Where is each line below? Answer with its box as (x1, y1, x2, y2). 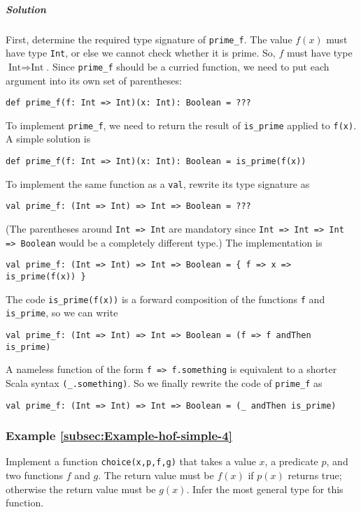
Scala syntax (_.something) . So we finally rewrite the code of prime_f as (6, 375, 323, 390)
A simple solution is (6, 131, 91, 146)
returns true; (288, 468, 342, 483)
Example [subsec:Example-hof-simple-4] (6, 427, 232, 444)
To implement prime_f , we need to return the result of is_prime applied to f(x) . (6, 117, 357, 132)
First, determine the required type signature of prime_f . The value (6, 31, 292, 46)
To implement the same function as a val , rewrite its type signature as (6, 176, 310, 191)
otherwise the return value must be (6, 481, 156, 496)
